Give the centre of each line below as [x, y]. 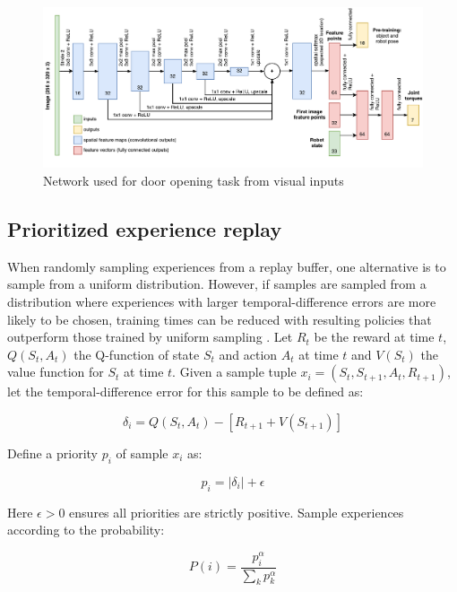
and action [248, 354]
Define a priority [53, 453]
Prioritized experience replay [145, 229]
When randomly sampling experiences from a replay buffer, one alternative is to [227, 266]
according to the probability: [86, 530]
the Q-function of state [137, 354]
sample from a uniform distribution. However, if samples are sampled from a [217, 284]
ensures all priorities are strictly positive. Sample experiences [237, 512]
